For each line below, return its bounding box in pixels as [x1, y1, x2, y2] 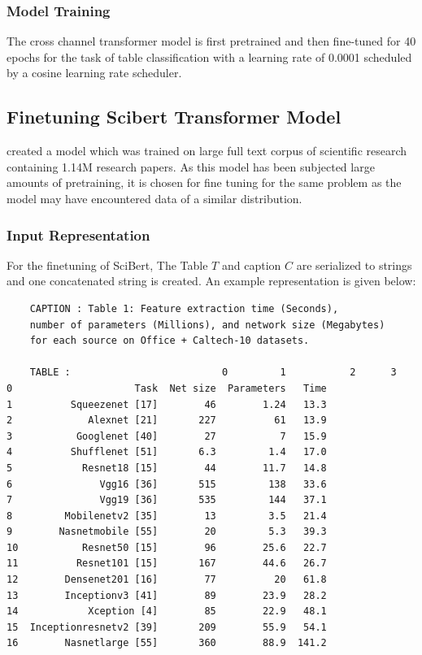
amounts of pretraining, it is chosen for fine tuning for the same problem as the [7, 174, 402, 191]
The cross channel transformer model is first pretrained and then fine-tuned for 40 [7, 33, 416, 50]
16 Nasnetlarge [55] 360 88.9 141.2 [7, 637, 327, 649]
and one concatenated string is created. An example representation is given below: [7, 272, 416, 289]
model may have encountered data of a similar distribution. [7, 189, 302, 206]
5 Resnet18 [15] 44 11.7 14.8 [7, 462, 327, 474]
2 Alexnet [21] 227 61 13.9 [7, 414, 327, 427]
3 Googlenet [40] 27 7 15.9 [7, 430, 327, 442]
